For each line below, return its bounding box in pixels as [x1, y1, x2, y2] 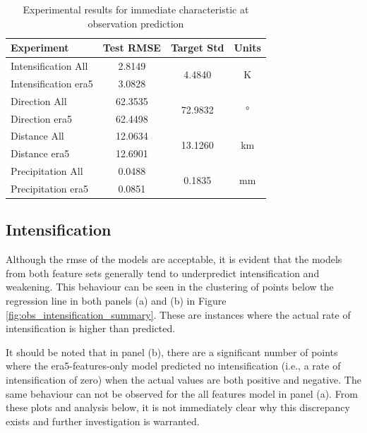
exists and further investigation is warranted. [6, 413, 200, 428]
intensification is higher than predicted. [6, 321, 176, 336]
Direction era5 [11, 111, 73, 126]
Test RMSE [102, 40, 161, 55]
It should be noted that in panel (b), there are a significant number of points [6, 344, 338, 359]
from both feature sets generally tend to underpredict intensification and [6, 265, 320, 280]
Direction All [11, 93, 67, 108]
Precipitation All [11, 164, 83, 178]
